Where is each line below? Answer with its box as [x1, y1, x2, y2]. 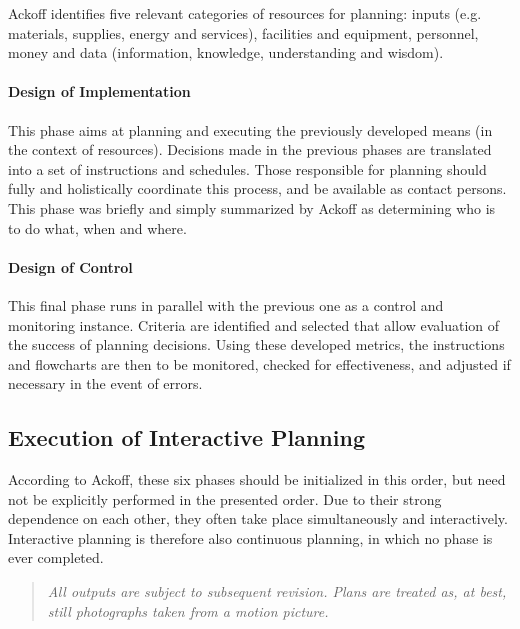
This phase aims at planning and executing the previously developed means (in [8, 119, 493, 140]
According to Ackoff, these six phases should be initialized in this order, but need [8, 469, 506, 490]
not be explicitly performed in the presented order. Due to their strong [8, 488, 442, 509]
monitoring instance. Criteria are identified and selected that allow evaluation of [8, 314, 500, 335]
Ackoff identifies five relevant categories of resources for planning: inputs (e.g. [8, 3, 482, 23]
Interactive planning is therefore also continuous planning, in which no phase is [8, 527, 493, 548]
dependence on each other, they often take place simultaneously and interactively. [8, 508, 508, 529]
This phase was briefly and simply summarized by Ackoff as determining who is [8, 197, 496, 218]
